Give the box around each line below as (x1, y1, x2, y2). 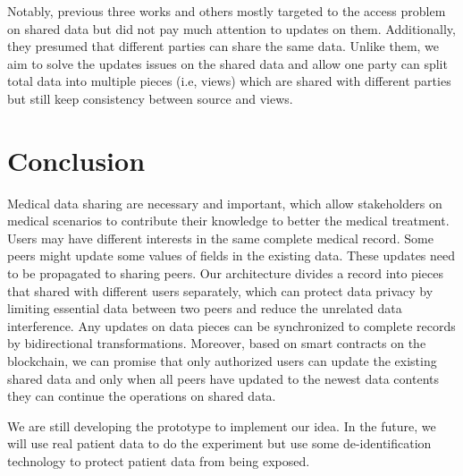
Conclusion (7, 141, 146, 178)
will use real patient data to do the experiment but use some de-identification (7, 434, 432, 453)
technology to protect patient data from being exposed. (7, 452, 310, 470)
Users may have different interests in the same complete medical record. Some (7, 228, 434, 247)
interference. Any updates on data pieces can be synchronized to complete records (7, 316, 456, 335)
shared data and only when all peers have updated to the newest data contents (7, 369, 439, 387)
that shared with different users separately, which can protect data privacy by (7, 281, 434, 300)
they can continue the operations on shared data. (7, 387, 276, 405)
